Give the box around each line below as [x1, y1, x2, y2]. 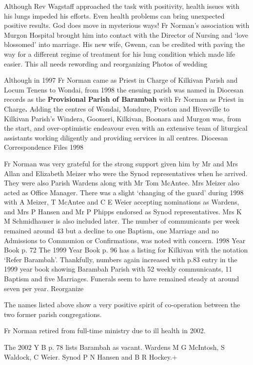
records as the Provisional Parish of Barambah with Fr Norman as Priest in [4, 94, 244, 104]
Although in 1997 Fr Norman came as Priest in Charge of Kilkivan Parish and [4, 75, 238, 85]
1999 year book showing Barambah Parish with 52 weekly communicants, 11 [4, 264, 233, 274]
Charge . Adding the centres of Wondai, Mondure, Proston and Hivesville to [4, 103, 230, 114]
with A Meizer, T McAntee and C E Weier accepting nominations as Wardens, [4, 197, 239, 207]
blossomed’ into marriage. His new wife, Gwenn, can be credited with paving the [4, 39, 245, 49]
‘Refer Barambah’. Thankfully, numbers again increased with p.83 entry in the [4, 254, 237, 264]
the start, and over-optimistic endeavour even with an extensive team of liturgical [4, 123, 248, 133]
